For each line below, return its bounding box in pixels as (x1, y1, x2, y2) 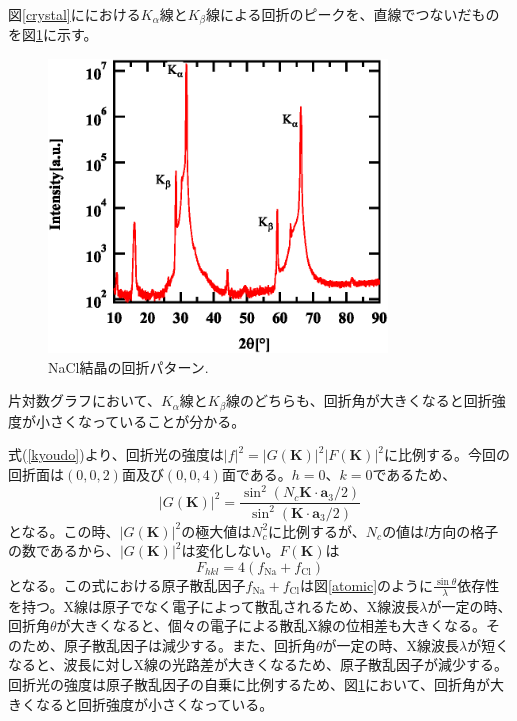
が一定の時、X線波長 (322, 634, 460, 655)
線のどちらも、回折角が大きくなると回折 (226, 390, 492, 411)
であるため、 (372, 464, 457, 485)
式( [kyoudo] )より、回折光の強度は (8, 444, 224, 465)
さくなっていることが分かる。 (49, 410, 246, 431)
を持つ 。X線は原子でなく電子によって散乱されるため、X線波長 (8, 595, 420, 616)
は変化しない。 (181, 540, 280, 561)
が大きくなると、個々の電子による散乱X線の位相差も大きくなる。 (56, 615, 487, 636)
